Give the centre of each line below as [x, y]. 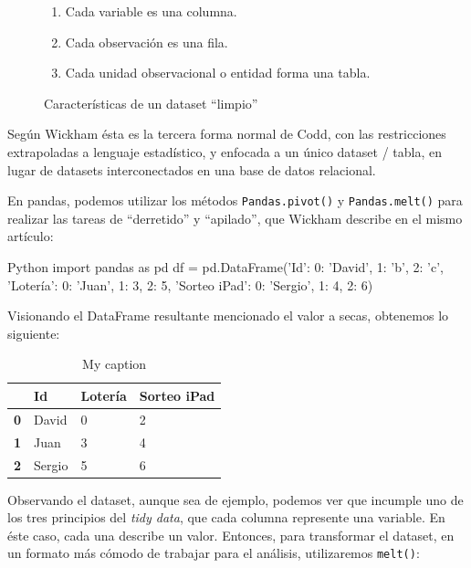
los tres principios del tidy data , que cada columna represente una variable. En [226, 517]
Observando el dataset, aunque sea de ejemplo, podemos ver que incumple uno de [235, 499]
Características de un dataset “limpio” [151, 103]
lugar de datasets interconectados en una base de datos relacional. [192, 169]
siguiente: [34, 333]
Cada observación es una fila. [147, 42]
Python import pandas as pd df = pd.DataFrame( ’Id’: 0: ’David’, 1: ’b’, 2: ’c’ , [225, 267]
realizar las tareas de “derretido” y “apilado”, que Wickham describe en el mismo [235, 218]
